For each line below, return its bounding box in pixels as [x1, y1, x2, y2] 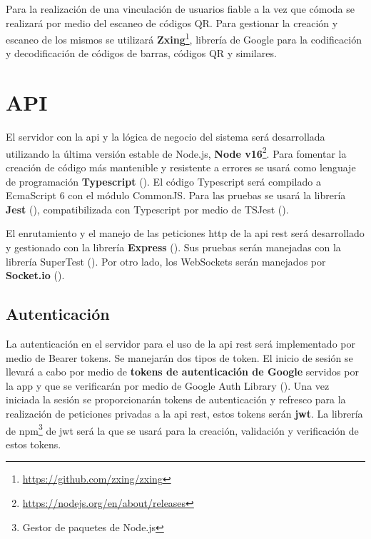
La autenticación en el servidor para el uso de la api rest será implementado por [6, 336, 355, 351]
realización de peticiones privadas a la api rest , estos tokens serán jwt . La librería [6, 405, 363, 420]
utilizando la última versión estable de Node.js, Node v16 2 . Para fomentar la [6, 143, 347, 161]
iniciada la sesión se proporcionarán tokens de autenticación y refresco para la [6, 392, 346, 407]
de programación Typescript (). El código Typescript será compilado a [6, 173, 321, 188]
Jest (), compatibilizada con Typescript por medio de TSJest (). [6, 201, 289, 216]
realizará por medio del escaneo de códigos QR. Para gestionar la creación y [6, 15, 338, 30]
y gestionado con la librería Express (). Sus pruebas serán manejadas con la [6, 239, 341, 254]
